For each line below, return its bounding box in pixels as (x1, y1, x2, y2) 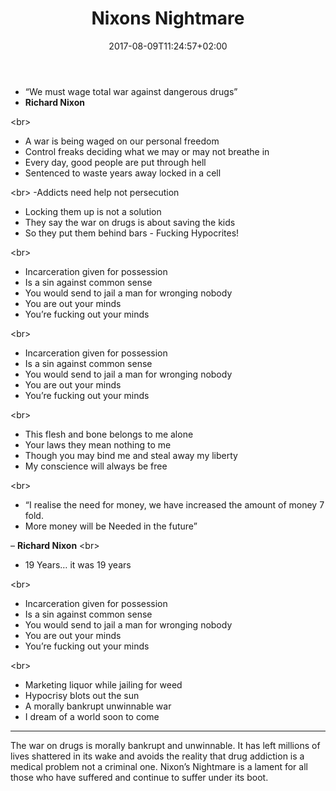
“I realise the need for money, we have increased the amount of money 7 (24, 498, 325, 511)
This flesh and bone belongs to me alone (24, 428, 194, 440)
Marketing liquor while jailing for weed (24, 678, 183, 691)
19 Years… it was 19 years (24, 558, 132, 571)
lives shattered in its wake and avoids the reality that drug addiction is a (10, 750, 305, 762)
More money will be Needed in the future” (24, 520, 198, 532)
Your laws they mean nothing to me (24, 438, 172, 451)
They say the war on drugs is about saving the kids (24, 216, 236, 228)
